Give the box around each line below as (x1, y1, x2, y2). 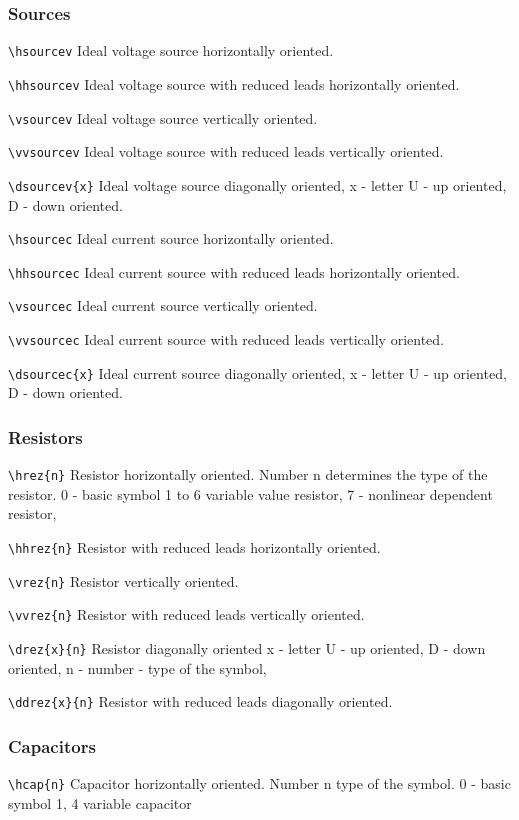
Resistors (8, 424, 83, 449)
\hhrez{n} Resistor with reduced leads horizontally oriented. (8, 537, 381, 558)
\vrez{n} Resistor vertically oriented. (8, 570, 239, 591)
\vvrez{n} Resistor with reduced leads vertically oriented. (8, 604, 365, 625)
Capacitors (8, 733, 96, 758)
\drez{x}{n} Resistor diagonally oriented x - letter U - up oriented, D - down (8, 638, 486, 658)
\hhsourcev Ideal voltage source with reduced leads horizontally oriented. (8, 73, 460, 94)
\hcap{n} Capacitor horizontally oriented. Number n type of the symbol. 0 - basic (8, 773, 511, 794)
